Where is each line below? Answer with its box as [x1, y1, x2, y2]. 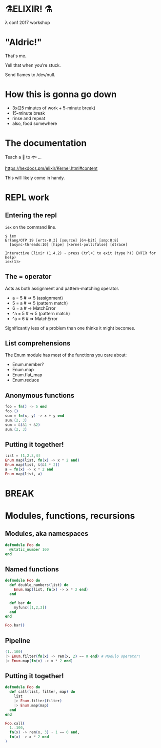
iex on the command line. [5, 224, 57, 230]
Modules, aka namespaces [5, 529, 89, 538]
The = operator [5, 272, 52, 281]
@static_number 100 [9, 547, 49, 552]
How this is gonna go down [5, 89, 117, 100]
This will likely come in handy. [5, 175, 65, 181]
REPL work [5, 192, 50, 203]
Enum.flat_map [12, 372, 42, 378]
